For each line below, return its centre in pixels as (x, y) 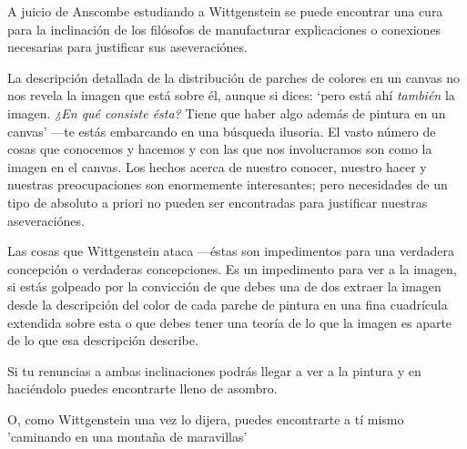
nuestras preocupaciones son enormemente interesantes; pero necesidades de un (228, 184)
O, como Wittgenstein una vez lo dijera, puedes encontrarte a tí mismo (206, 418)
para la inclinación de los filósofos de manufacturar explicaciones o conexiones (224, 29)
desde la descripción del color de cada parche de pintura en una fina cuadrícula (228, 304)
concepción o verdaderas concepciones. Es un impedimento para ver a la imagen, (232, 268)
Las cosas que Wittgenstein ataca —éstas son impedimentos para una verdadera (231, 251)
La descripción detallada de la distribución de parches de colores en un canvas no (233, 77)
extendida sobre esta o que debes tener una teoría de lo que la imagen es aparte (230, 322)
